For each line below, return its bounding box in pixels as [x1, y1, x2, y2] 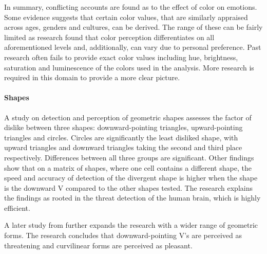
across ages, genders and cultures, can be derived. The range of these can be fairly [4, 22, 263, 32]
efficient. [4, 202, 30, 213]
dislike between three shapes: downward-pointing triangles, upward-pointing [4, 122, 243, 133]
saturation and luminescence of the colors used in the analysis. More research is [4, 62, 254, 72]
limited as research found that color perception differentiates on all [4, 31, 215, 42]
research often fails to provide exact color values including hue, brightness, [4, 51, 238, 62]
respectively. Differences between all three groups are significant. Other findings [4, 152, 254, 162]
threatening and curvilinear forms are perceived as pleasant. [4, 240, 193, 250]
